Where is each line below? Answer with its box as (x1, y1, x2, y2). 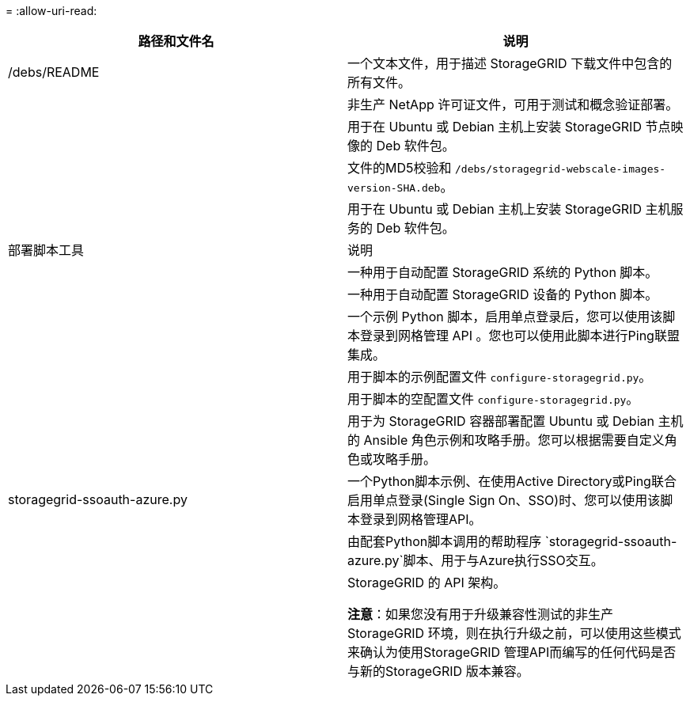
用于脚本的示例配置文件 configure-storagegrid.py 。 (347, 369, 652, 385)
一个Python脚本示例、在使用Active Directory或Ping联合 (347, 473, 677, 489)
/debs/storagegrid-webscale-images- (455, 163, 666, 175)
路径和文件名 (138, 33, 214, 49)
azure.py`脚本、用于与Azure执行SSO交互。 (347, 552, 604, 568)
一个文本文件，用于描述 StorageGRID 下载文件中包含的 (347, 55, 673, 71)
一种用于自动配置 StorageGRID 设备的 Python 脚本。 (347, 286, 658, 302)
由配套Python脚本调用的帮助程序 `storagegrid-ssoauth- (347, 533, 677, 549)
